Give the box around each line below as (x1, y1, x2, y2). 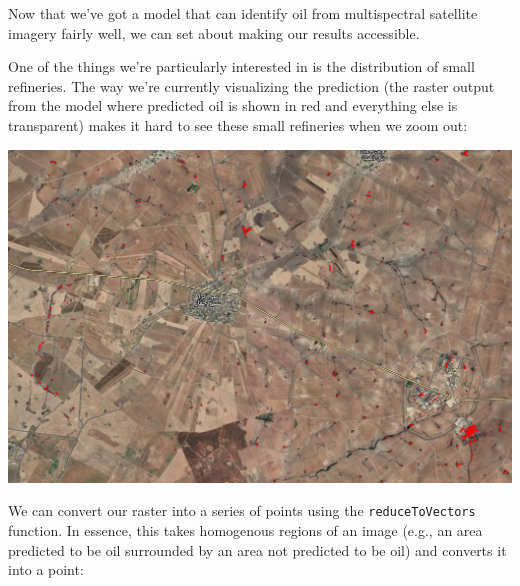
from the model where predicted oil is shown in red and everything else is (8, 95, 458, 116)
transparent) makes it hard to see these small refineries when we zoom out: (8, 114, 468, 135)
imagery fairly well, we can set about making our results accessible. (8, 22, 420, 43)
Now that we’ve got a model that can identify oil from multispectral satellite (8, 3, 478, 23)
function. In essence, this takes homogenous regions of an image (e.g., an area (8, 520, 483, 541)
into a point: (8, 559, 84, 580)
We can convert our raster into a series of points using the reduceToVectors (8, 500, 476, 521)
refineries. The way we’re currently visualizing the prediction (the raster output (8, 75, 495, 96)
